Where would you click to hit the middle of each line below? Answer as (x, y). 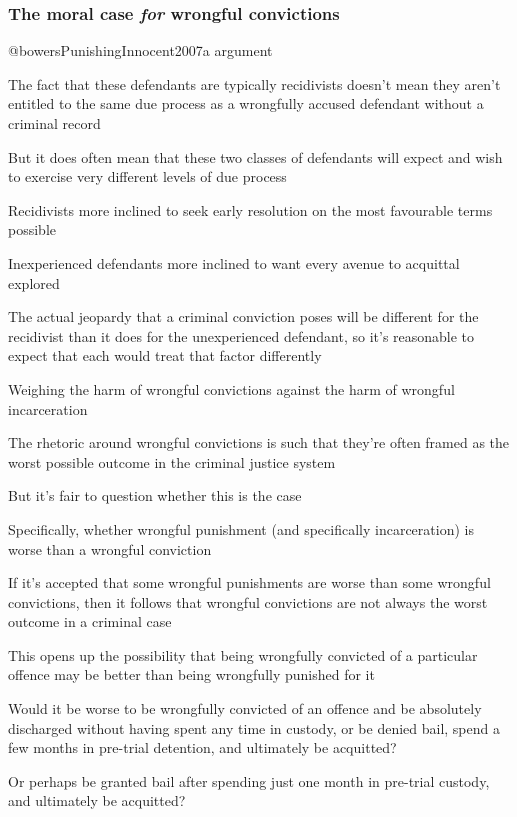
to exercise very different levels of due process (147, 176)
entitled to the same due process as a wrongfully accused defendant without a (246, 103)
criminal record (54, 123)
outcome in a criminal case (90, 621)
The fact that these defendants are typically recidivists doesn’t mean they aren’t (254, 83)
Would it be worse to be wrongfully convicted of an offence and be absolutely (245, 708)
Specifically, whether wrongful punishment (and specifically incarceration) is (241, 528)
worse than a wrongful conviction (110, 548)
